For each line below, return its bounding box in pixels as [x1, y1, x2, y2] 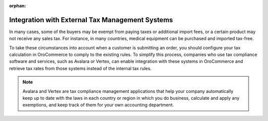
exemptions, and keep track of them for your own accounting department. [22, 102, 174, 108]
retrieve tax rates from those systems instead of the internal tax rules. [9, 65, 152, 71]
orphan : [9, 3, 26, 8]
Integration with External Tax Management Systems [9, 15, 173, 24]
